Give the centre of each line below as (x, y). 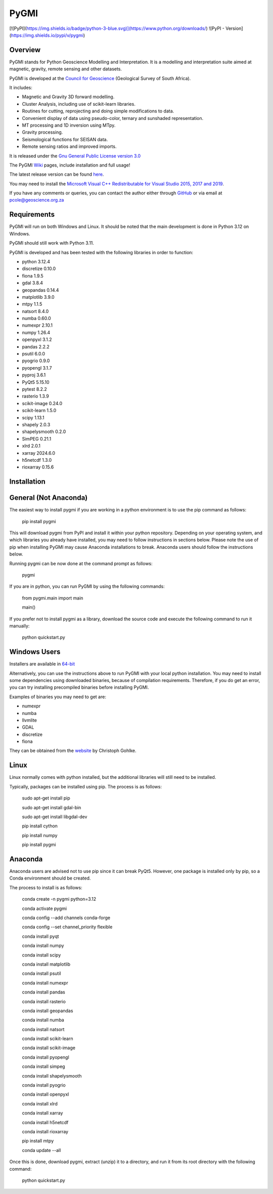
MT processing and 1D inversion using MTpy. (69, 125)
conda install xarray (42, 1113)
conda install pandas (43, 992)
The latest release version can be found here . (57, 174)
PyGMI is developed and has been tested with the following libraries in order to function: (101, 252)
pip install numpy (40, 835)
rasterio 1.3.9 (35, 396)
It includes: (21, 88)
